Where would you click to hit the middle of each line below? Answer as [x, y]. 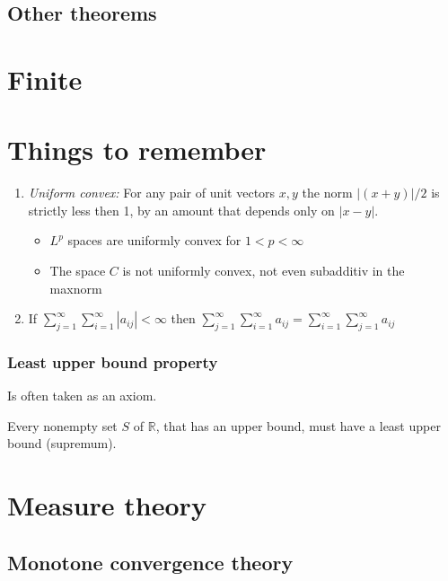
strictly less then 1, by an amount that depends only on [181, 210]
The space [78, 271]
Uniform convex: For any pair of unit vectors [152, 193]
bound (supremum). [62, 443]
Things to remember [137, 150]
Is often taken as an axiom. [82, 396]
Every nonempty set [62, 425]
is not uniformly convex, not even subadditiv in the [264, 271]
